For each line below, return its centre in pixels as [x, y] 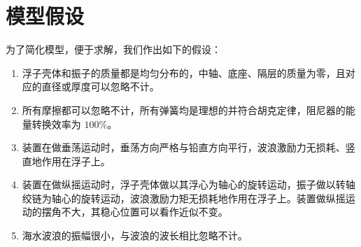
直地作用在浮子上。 [66, 161]
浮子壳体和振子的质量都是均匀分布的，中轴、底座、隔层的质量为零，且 [184, 72]
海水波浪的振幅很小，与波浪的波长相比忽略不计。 [135, 235]
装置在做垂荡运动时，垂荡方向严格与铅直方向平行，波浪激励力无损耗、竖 [189, 147]
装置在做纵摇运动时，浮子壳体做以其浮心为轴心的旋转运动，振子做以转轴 [189, 184]
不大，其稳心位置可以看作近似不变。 [144, 212]
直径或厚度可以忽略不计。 [100, 86]
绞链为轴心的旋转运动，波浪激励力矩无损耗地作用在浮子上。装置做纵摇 [184, 198]
